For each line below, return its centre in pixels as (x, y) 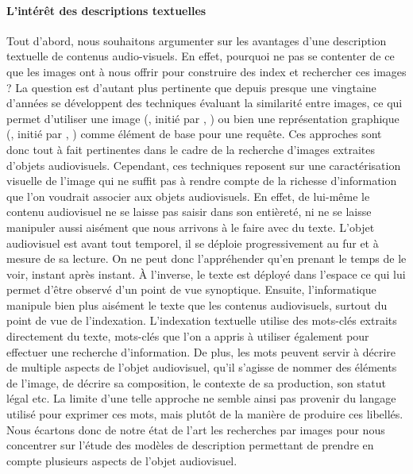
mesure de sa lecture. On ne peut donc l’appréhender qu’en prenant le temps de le (206, 258)
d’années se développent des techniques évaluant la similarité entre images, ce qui (205, 103)
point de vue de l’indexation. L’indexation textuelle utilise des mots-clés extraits (202, 320)
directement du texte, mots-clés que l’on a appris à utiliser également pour (188, 336)
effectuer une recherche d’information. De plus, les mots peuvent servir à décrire (201, 351)
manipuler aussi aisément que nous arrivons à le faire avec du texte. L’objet (191, 227)
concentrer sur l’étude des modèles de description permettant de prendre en (190, 445)
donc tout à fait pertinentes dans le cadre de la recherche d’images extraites (191, 149)
